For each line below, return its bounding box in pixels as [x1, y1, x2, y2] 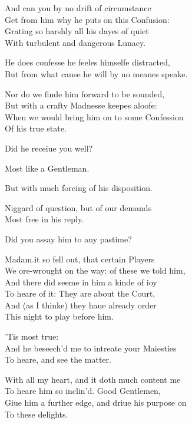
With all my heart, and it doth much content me [5, 373, 181, 385]
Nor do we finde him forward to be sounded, [5, 87, 165, 100]
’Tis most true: [5, 330, 59, 343]
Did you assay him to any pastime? [5, 232, 132, 245]
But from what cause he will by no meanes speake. [5, 67, 188, 80]
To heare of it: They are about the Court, [5, 287, 155, 300]
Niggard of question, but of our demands [5, 201, 152, 213]
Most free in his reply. [5, 213, 84, 225]
